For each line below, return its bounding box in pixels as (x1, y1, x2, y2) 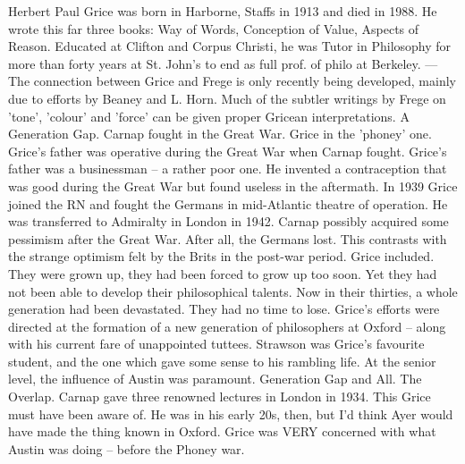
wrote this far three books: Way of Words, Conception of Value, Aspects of (8, 19, 419, 38)
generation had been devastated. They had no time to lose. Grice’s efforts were (8, 299, 440, 318)
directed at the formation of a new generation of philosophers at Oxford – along (8, 316, 446, 335)
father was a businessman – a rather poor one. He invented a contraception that (8, 159, 447, 178)
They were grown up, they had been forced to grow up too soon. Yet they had (8, 264, 437, 283)
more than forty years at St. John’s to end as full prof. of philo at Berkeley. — (8, 54, 438, 72)
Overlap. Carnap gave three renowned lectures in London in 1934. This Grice (8, 387, 431, 406)
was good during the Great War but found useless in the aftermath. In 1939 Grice (8, 176, 458, 195)
